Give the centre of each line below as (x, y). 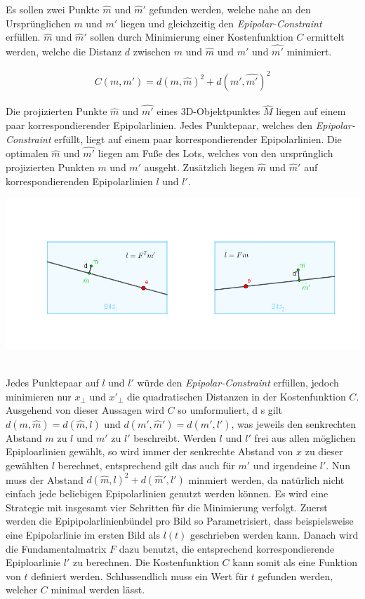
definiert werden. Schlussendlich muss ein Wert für (140, 576)
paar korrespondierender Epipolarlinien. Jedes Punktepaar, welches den (159, 124)
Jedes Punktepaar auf (52, 383)
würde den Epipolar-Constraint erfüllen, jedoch (238, 383)
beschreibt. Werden (175, 437)
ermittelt (326, 37)
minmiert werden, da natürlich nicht (266, 479)
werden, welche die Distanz (64, 51)
